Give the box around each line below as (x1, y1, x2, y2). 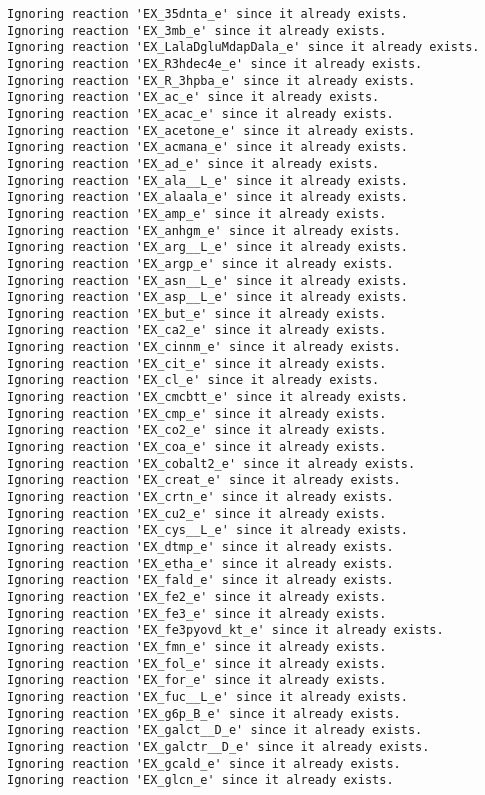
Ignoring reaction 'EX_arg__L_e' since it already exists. (7, 240, 408, 255)
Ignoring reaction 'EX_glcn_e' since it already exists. (7, 773, 394, 788)
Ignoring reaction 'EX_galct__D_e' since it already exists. (7, 723, 423, 738)
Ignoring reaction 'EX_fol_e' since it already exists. (7, 656, 387, 671)
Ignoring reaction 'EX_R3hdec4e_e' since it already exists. (7, 56, 423, 71)
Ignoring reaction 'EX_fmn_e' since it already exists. (7, 639, 387, 654)
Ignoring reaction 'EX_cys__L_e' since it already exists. (7, 523, 408, 538)
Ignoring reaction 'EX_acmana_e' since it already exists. (7, 140, 408, 155)
